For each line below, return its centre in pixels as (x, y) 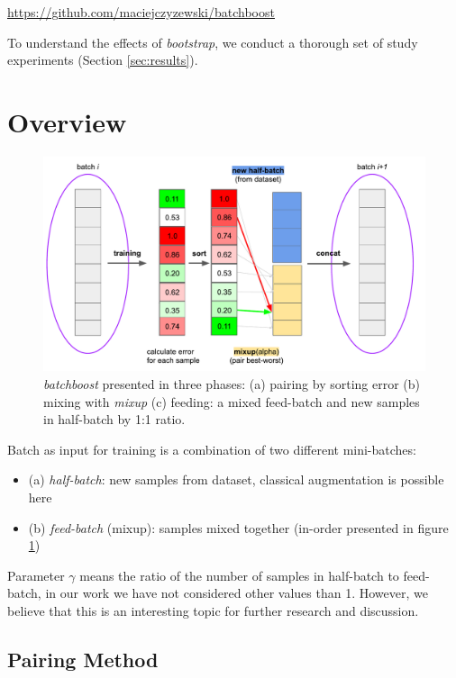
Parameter (36, 575)
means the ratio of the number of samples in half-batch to (239, 575)
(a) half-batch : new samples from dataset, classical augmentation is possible (236, 479)
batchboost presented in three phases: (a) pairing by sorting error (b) (232, 384)
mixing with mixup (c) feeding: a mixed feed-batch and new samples (232, 401)
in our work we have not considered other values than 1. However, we (237, 593)
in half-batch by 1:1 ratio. (114, 419)
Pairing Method (83, 659)
